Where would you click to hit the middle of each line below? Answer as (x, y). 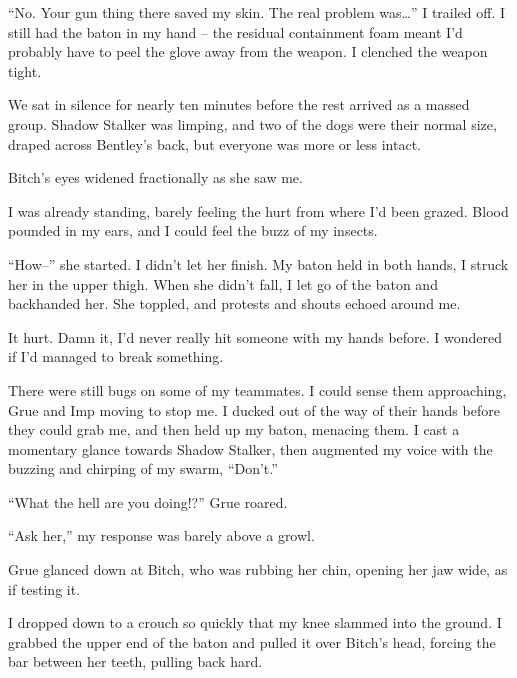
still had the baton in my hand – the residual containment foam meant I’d (235, 31)
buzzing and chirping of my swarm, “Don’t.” (143, 468)
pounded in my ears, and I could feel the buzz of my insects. (193, 230)
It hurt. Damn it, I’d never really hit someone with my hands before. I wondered (255, 336)
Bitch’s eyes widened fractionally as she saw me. (155, 177)
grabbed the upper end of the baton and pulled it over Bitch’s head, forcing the (252, 641)
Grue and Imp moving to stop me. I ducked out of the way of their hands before (254, 409)
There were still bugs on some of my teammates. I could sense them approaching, (257, 389)
